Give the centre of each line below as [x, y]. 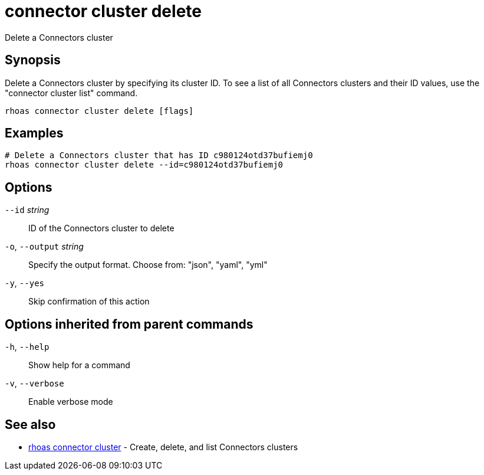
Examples [34, 133]
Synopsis [33, 60]
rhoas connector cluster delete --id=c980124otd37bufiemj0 [144, 165]
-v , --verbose [34, 384]
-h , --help [27, 347]
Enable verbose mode [71, 402]
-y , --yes [24, 283]
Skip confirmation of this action [89, 302]
